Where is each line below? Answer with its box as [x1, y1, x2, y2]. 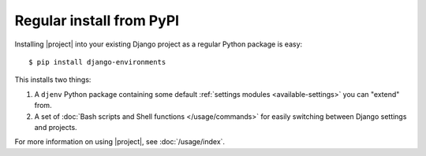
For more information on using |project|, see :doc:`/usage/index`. [14, 137, 225, 147]
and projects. [34, 122, 78, 132]
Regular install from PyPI [14, 12, 180, 29]
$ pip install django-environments [28, 58, 166, 66]
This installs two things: [14, 75, 92, 84]
